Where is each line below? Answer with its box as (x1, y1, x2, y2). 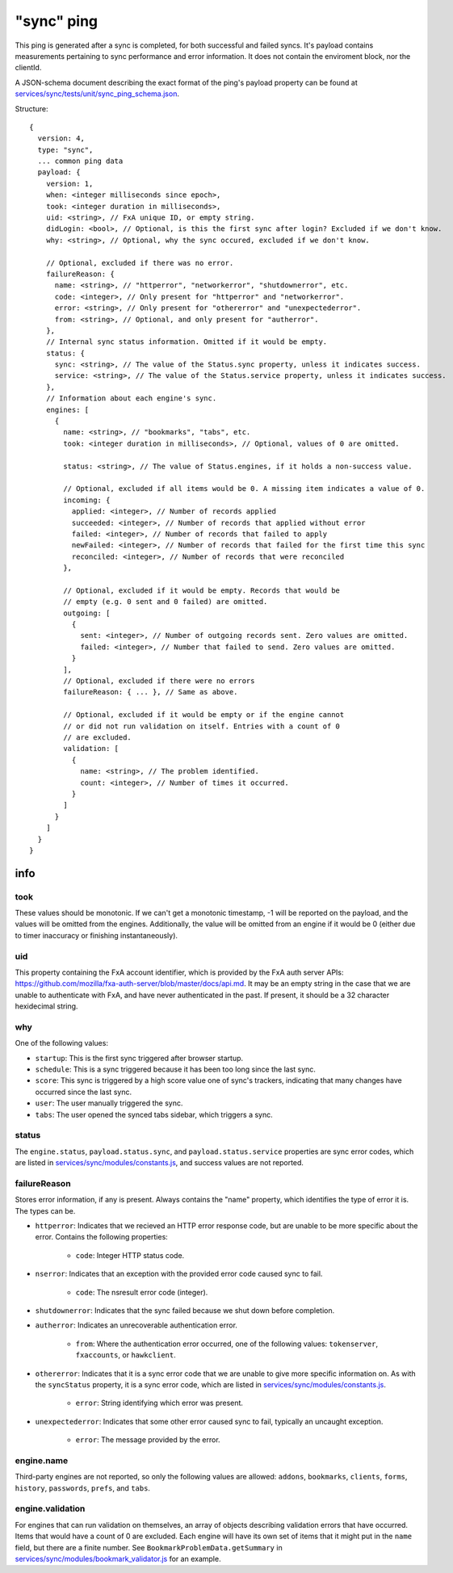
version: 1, (45, 178, 94, 188)
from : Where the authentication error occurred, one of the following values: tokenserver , (75, 1339, 379, 1349)
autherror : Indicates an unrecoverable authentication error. (35, 1320, 238, 1330)
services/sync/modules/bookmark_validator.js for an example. (15, 1554, 221, 1563)
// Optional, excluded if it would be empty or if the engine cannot (63, 711, 345, 719)
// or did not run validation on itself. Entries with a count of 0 (63, 721, 341, 731)
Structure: (15, 103, 48, 113)
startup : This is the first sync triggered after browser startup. (35, 1053, 244, 1063)
